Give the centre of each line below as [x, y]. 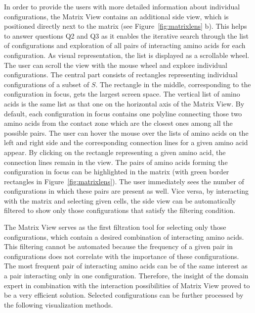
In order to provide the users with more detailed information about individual [122, 6]
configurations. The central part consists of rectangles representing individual [121, 75]
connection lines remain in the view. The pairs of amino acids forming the [116, 162]
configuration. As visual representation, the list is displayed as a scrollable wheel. [127, 55]
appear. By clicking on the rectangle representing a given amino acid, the [115, 152]
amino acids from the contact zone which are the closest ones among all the [118, 123]
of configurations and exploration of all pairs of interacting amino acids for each [125, 45]
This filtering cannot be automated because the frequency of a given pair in [119, 246]
